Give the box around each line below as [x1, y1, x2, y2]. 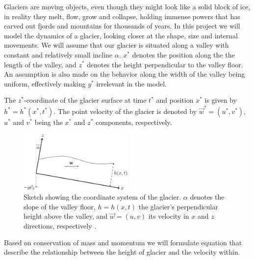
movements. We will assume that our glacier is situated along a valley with [4, 40, 229, 50]
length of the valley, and [4, 59, 76, 69]
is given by [204, 95, 237, 105]
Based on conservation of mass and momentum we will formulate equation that [4, 237, 242, 247]
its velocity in [148, 211, 189, 221]
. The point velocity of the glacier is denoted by [53, 106, 197, 116]
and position [156, 95, 194, 105]
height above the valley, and [24, 211, 108, 221]
